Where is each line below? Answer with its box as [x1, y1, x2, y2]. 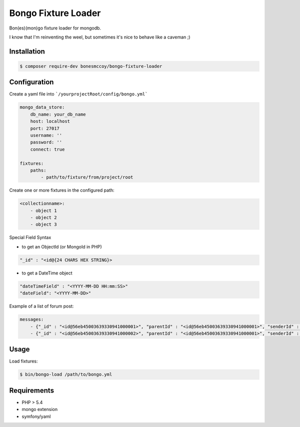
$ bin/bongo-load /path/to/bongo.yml [19, 371, 112, 377]
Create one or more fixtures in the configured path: [9, 187, 114, 193]
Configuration [9, 78, 54, 86]
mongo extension [21, 406, 57, 412]
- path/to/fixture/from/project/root [40, 174, 133, 180]
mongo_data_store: [19, 104, 65, 110]
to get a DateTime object [21, 270, 72, 276]
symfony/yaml [21, 413, 51, 419]
